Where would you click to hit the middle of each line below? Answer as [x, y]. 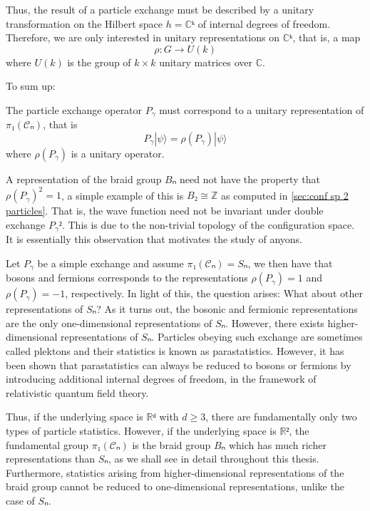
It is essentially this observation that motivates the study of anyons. [154, 239]
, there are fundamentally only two [281, 417]
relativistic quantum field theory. [77, 392]
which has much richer [277, 444]
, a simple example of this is [122, 195]
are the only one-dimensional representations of [109, 322]
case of [20, 500]
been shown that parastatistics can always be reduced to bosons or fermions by [179, 365]
